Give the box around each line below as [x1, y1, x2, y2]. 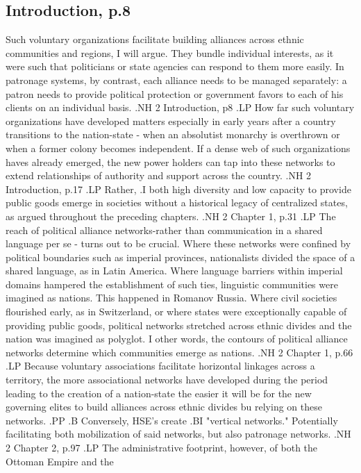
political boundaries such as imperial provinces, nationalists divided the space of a [6, 249, 355, 264]
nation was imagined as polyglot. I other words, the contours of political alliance [6, 331, 348, 346]
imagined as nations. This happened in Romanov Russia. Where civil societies [6, 290, 337, 305]
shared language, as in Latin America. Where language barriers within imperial [6, 263, 343, 278]
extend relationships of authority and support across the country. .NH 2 [6, 168, 312, 183]
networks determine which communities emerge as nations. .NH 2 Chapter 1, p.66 [6, 345, 353, 359]
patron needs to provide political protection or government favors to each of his [6, 86, 344, 101]
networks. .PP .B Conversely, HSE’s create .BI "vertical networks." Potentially [6, 413, 338, 427]
